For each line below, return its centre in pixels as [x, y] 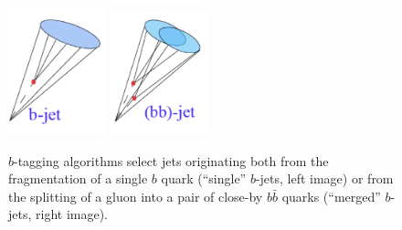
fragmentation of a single [78, 178]
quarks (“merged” [331, 196]
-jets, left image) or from [324, 178]
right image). [72, 214]
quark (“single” [204, 178]
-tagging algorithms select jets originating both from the [171, 160]
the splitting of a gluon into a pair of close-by [136, 196]
